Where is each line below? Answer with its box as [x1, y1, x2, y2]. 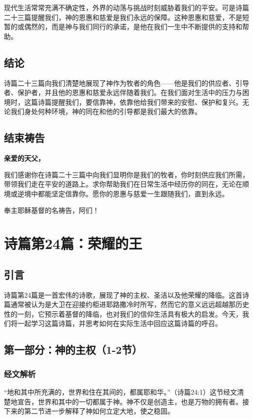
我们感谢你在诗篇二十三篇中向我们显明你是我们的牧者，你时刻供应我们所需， [4, 169, 249, 179]
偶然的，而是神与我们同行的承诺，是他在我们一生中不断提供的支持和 [24, 21, 242, 32]
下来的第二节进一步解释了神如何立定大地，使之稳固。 [4, 406, 174, 416]
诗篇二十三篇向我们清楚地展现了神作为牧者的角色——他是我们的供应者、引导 [4, 77, 249, 88]
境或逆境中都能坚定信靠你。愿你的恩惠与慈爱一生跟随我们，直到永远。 [4, 188, 229, 198]
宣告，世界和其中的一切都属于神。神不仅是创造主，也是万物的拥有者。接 [17, 396, 249, 406]
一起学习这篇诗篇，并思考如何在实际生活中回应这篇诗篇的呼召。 [17, 318, 222, 328]
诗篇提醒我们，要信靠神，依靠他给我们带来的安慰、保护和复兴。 [37, 96, 242, 107]
